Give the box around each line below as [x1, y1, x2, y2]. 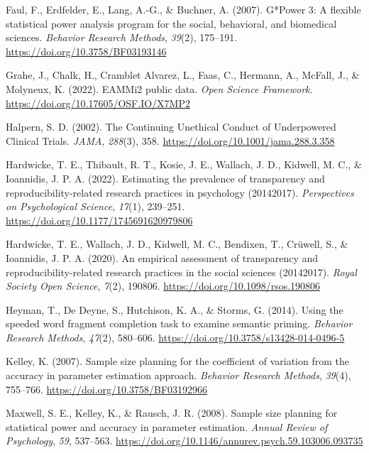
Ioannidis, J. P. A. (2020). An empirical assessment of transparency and [6, 250, 319, 265]
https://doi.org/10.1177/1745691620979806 [6, 212, 193, 227]
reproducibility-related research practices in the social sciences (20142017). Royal [6, 264, 357, 279]
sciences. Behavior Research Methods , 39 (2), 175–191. [6, 30, 238, 45]
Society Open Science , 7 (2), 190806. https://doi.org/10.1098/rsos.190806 [6, 278, 321, 293]
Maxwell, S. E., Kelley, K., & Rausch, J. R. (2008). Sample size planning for [6, 405, 338, 420]
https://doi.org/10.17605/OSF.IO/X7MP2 [6, 95, 190, 110]
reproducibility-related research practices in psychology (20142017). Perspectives [6, 185, 354, 200]
